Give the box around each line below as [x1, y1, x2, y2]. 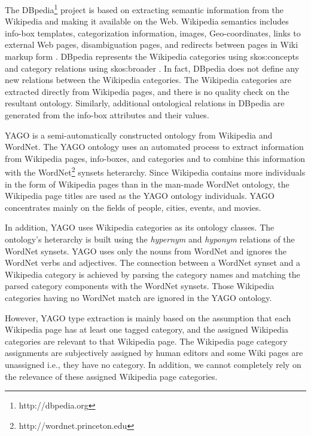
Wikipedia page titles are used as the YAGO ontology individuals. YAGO [5, 189, 275, 202]
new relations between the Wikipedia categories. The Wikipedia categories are [5, 73, 292, 86]
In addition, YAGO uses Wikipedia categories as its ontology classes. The [5, 221, 275, 234]
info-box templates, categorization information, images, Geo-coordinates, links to [5, 26, 301, 39]
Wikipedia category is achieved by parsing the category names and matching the [5, 268, 300, 280]
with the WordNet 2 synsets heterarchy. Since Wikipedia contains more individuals [5, 164, 306, 179]
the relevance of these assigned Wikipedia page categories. [5, 370, 218, 382]
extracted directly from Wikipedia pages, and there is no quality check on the [5, 85, 289, 97]
